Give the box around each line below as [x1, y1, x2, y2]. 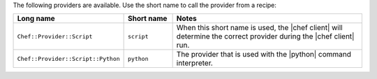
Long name [17, 14, 55, 24]
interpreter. [176, 58, 213, 68]
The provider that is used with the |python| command [176, 50, 352, 59]
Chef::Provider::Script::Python [17, 55, 120, 62]
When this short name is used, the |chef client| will [176, 23, 343, 33]
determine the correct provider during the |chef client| [176, 31, 355, 41]
